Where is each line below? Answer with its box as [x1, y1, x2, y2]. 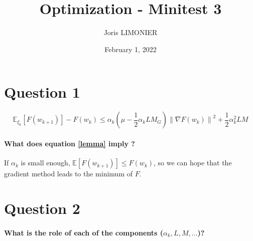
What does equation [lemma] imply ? [4, 138, 135, 148]
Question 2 [4, 197, 80, 218]
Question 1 [4, 82, 80, 102]
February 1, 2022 [104, 44, 157, 54]
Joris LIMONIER [103, 27, 158, 38]
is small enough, [21, 157, 70, 168]
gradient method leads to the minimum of [4, 168, 133, 179]
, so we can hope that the [154, 157, 232, 168]
